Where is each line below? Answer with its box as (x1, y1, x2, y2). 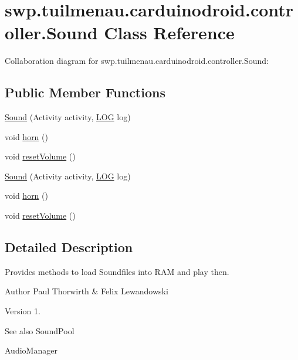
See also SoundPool (5, 324, 74, 337)
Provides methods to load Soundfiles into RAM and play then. (5, 265, 229, 277)
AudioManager (5, 344, 57, 356)
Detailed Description (5, 238, 133, 256)
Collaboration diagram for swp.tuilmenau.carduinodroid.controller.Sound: (5, 55, 269, 67)
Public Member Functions (5, 83, 165, 101)
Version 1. (5, 305, 40, 317)
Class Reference (104, 21, 235, 45)
